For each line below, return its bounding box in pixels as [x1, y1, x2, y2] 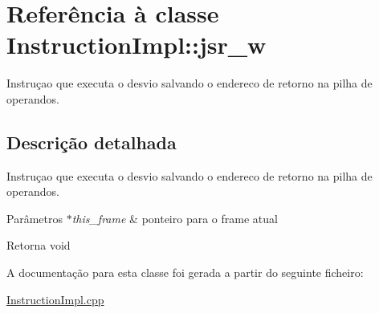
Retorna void [6, 237, 71, 254]
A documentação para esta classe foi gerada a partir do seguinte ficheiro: [6, 264, 364, 281]
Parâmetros [6, 209, 63, 226]
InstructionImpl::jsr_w [6, 28, 267, 61]
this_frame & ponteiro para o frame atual [71, 209, 278, 226]
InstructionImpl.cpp [6, 291, 104, 307]
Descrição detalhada [6, 129, 177, 154]
